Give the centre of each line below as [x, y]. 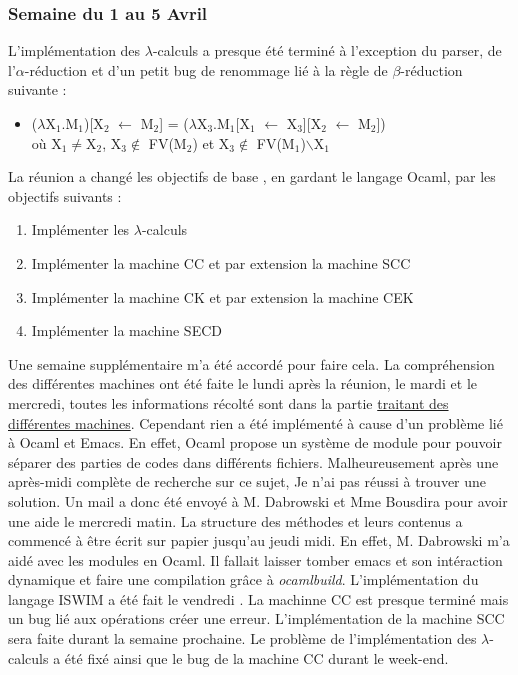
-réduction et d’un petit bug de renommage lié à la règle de [206, 69]
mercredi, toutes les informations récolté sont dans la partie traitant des [228, 402]
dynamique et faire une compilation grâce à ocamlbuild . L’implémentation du [243, 579]
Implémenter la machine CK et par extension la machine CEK [222, 296]
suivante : [37, 89]
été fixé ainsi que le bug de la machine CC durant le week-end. [256, 657]
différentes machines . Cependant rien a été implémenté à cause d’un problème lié [255, 422]
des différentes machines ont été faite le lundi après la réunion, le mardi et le [243, 383]
